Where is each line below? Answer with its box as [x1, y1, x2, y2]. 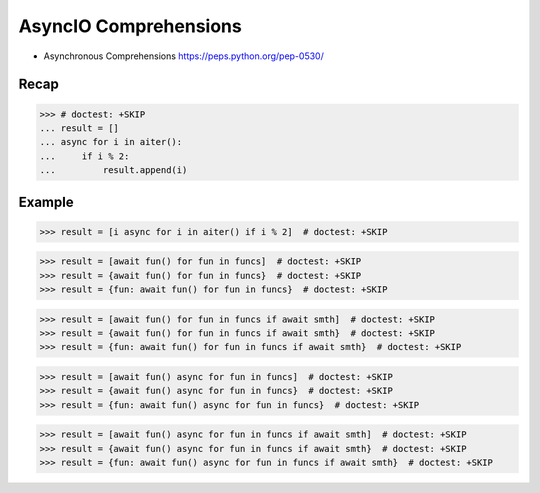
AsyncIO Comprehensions [18, 15, 242, 37]
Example [18, 193, 74, 210]
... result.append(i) [39, 165, 188, 176]
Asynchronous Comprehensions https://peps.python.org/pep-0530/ [43, 50, 324, 62]
